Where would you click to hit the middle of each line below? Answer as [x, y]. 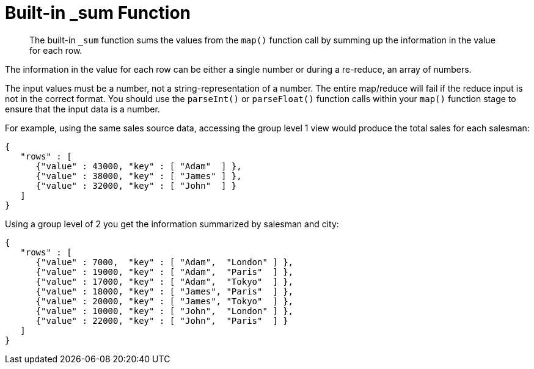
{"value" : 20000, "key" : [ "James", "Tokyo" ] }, [165, 301]
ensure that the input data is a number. [82, 109]
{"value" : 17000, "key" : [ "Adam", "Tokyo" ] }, [165, 281]
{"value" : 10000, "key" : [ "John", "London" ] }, [165, 311]
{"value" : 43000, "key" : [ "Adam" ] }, [139, 166]
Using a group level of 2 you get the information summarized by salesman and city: [172, 224]
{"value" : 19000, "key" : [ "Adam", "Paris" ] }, [165, 272]
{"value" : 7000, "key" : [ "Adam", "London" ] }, [165, 262]
